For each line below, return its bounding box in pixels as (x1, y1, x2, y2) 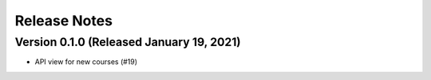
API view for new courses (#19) (34, 57, 138, 67)
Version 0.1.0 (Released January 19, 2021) (14, 35, 241, 49)
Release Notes (14, 12, 113, 29)
